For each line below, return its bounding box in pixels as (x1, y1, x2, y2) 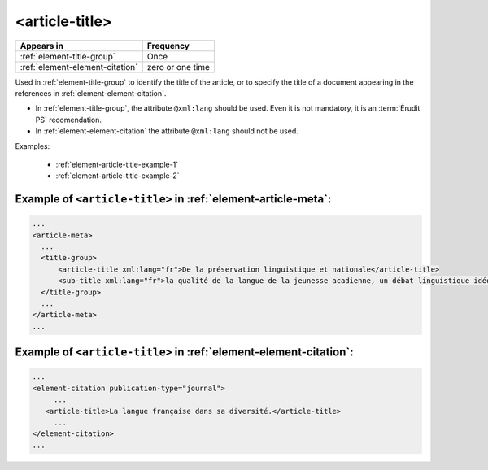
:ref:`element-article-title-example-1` (55, 159, 179, 169)
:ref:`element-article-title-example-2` (55, 171, 180, 181)
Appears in (20, 40, 64, 51)
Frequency (146, 40, 190, 51)
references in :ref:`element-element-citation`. (15, 88, 167, 98)
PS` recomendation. (35, 115, 102, 124)
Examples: (15, 141, 50, 150)
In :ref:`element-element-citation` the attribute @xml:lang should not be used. (35, 126, 298, 136)
